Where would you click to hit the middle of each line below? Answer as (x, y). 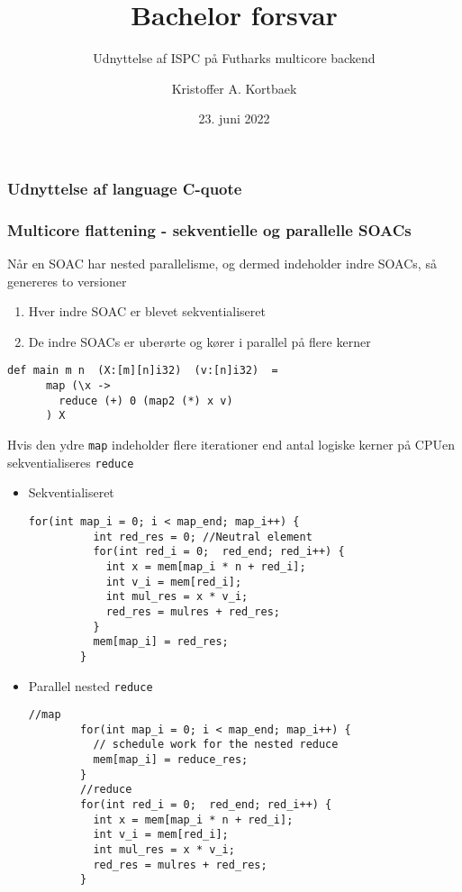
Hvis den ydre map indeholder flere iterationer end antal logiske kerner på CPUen (231, 445)
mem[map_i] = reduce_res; (171, 760)
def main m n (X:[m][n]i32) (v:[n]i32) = (143, 371)
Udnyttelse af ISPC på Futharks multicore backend (234, 58)
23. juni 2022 (234, 118)
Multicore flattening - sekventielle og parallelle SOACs (209, 229)
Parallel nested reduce (91, 685)
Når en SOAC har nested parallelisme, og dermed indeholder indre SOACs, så (222, 264)
